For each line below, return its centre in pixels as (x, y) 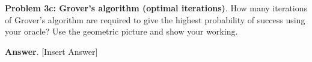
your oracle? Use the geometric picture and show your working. (121, 31)
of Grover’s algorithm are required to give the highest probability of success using (155, 19)
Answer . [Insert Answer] (51, 51)
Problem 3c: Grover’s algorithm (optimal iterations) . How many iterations (156, 8)
